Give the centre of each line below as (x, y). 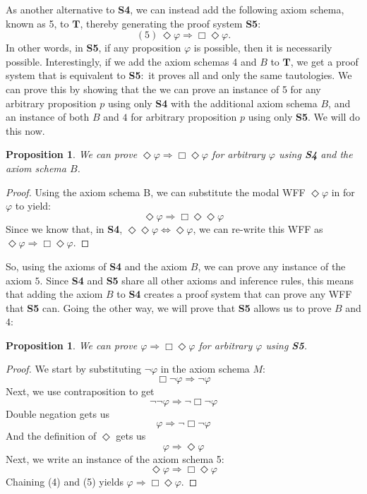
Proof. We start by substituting (73, 369)
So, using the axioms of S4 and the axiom (97, 266)
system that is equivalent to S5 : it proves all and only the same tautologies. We (179, 75)
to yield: (33, 206)
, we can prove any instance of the (272, 266)
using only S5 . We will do (304, 117)
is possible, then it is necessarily (263, 48)
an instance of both (48, 117)
